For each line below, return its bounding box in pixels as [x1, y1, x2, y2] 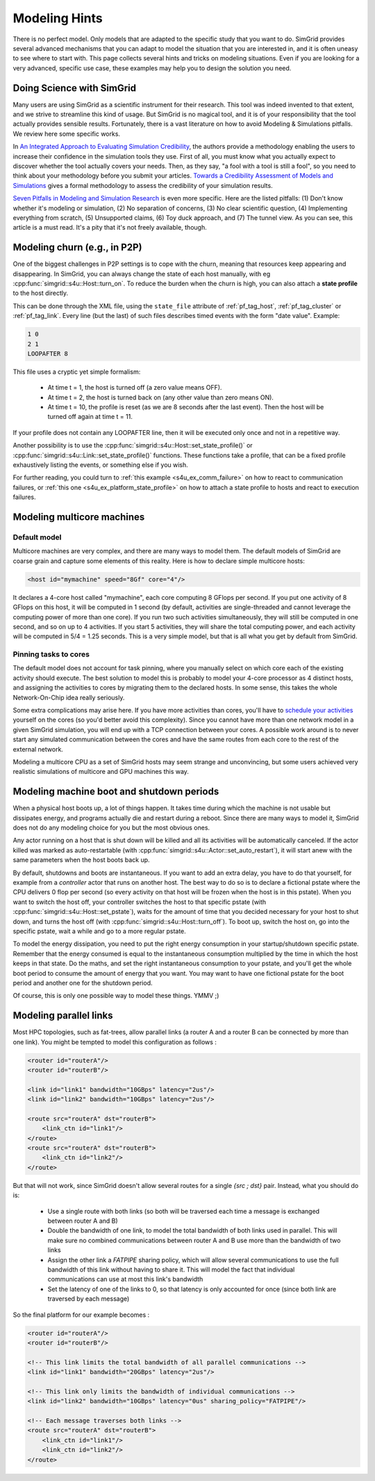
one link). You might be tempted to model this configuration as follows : [12, 1038, 217, 1046]
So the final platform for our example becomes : [12, 1310, 150, 1319]
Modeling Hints [12, 10, 103, 26]
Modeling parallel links [12, 1010, 113, 1022]
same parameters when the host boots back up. [12, 856, 150, 864]
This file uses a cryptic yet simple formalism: [12, 367, 141, 376]
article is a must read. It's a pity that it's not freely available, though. [12, 223, 208, 232]
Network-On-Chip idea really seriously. [12, 693, 125, 702]
